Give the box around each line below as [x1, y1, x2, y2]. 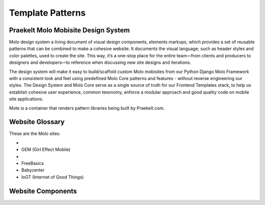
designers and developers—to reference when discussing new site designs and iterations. [9, 59, 191, 66]
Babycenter [21, 167, 45, 173]
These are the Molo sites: [9, 130, 61, 137]
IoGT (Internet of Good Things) [21, 174, 84, 180]
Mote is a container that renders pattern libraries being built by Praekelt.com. [9, 105, 165, 111]
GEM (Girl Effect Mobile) [21, 147, 71, 153]
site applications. [9, 96, 44, 102]
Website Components [9, 187, 77, 195]
